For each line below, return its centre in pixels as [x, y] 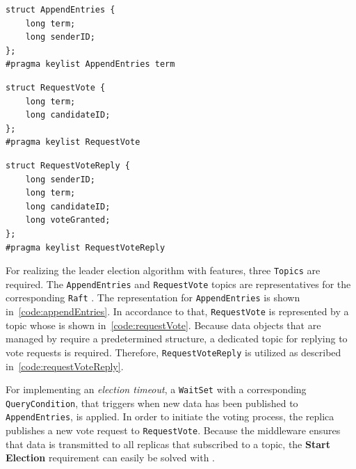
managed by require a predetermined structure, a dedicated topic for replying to [177, 339]
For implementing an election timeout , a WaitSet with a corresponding [156, 389]
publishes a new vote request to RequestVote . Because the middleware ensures [173, 430]
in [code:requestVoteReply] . [65, 366]
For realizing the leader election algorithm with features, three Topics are [163, 270]
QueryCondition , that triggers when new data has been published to [152, 403]
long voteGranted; [68, 220]
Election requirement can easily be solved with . [110, 458]
